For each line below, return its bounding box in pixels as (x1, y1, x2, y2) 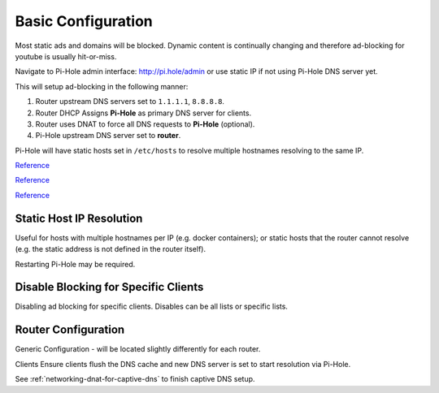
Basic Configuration (15, 12, 154, 30)
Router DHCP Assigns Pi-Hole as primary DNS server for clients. (35, 108, 252, 118)
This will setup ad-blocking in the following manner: (15, 81, 189, 91)
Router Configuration (15, 323, 125, 337)
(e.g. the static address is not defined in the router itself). (15, 244, 206, 254)
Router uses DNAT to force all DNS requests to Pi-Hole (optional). (35, 119, 255, 129)
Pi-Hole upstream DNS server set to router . (35, 131, 181, 140)
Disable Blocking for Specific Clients (15, 280, 204, 294)
